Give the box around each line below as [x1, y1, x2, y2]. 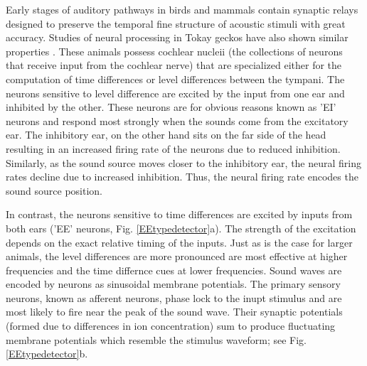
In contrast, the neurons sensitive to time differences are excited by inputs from [6, 207, 353, 222]
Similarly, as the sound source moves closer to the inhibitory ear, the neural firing [6, 155, 362, 170]
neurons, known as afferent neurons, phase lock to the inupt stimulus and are [6, 290, 342, 305]
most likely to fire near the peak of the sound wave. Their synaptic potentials [6, 304, 343, 319]
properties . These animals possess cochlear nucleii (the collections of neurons [6, 43, 343, 58]
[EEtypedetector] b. [6, 346, 88, 361]
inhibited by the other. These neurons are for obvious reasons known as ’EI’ [6, 99, 336, 114]
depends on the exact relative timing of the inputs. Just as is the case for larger [6, 235, 353, 249]
